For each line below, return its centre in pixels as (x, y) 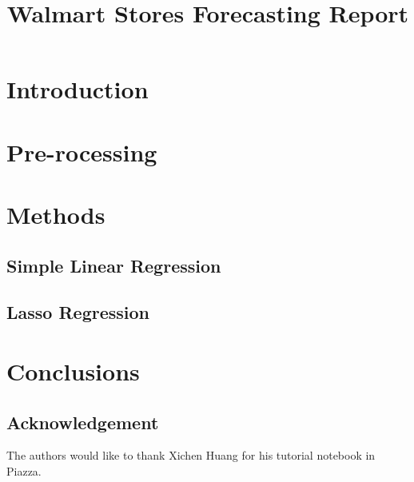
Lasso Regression (78, 312)
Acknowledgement (83, 422)
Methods (56, 215)
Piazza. (24, 471)
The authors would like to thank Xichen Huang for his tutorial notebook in (191, 455)
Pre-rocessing (82, 151)
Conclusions (73, 371)
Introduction (78, 89)
